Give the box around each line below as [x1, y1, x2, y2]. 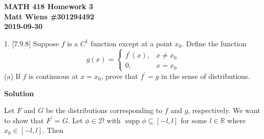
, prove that [101, 70, 138, 81]
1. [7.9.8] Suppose [4, 38, 59, 48]
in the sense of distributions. [161, 70, 250, 81]
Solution [4, 88, 34, 98]
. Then [42, 125, 63, 135]
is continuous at [29, 70, 78, 81]
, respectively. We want [188, 105, 260, 116]
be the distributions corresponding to [46, 105, 163, 116]
